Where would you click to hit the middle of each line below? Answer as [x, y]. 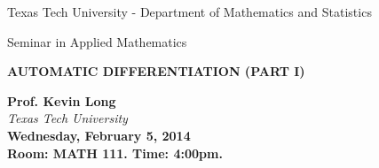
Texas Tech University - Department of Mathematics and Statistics [189, 11]
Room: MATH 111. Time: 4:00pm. [115, 153]
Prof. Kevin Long [62, 100]
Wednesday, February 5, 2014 [99, 135]
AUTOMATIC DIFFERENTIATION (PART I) [156, 71]
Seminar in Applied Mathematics [97, 41]
